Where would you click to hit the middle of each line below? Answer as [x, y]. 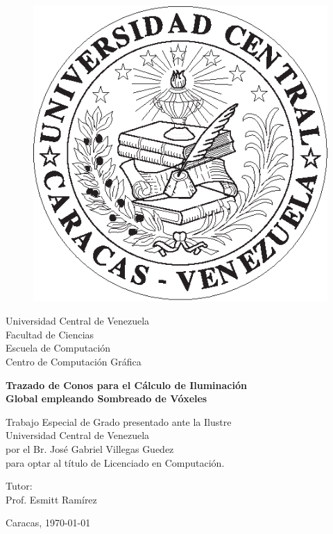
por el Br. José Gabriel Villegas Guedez [90, 449]
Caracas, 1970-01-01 [48, 523]
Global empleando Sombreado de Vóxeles [106, 398]
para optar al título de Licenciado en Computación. [115, 462]
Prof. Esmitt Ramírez [51, 499]
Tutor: [19, 486]
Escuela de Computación [58, 348]
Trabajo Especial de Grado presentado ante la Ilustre [119, 421]
